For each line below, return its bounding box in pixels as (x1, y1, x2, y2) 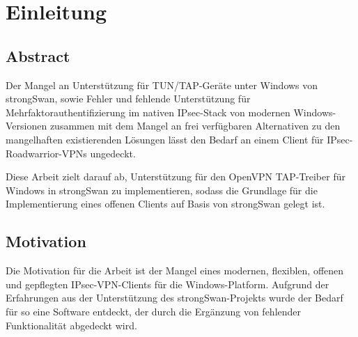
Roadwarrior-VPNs (6, 146, 87, 160)
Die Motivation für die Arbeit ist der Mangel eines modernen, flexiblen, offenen (6, 263, 344, 278)
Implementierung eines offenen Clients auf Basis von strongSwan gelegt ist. (6, 196, 325, 211)
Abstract (6, 45, 70, 66)
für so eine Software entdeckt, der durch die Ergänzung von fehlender (6, 304, 302, 318)
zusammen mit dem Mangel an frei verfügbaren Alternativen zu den (49, 118, 341, 133)
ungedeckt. (90, 146, 136, 160)
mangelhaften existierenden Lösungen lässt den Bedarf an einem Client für (6, 132, 324, 146)
